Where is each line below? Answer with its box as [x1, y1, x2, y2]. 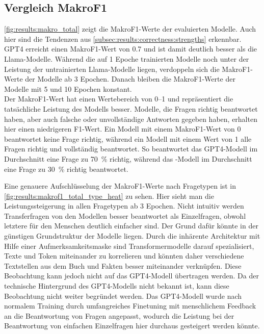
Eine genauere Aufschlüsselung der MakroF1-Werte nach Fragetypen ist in [4, 181, 236, 191]
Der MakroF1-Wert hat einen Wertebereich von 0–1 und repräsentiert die [4, 93, 233, 104]
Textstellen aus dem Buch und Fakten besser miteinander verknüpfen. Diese [4, 260, 242, 271]
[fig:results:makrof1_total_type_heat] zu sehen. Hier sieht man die [4, 190, 214, 201]
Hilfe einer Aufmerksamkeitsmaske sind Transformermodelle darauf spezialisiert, [4, 240, 254, 251]
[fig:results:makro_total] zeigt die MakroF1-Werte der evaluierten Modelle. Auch [4, 23, 256, 34]
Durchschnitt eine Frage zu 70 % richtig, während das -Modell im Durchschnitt [4, 153, 252, 164]
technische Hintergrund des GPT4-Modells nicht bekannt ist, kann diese [4, 280, 229, 291]
